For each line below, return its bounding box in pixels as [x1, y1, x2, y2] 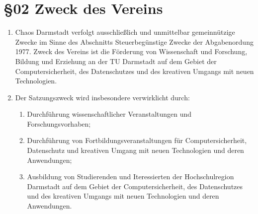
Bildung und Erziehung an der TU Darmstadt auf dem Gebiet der [15, 56, 217, 66]
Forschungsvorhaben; [27, 118, 91, 129]
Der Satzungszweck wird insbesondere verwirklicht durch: [15, 92, 190, 102]
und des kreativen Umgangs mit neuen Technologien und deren [27, 191, 219, 201]
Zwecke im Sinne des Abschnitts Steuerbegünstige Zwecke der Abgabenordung [15, 36, 254, 47]
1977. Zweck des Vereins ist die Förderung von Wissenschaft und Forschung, [15, 46, 248, 57]
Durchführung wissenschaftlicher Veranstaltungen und [27, 109, 192, 119]
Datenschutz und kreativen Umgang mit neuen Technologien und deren [27, 145, 244, 155]
